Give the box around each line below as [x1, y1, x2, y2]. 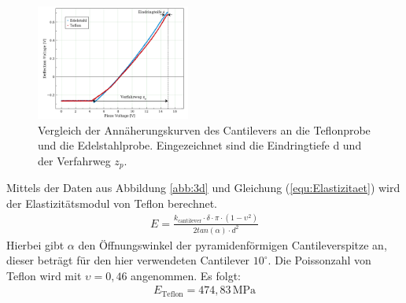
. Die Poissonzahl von [268, 252, 371, 268]
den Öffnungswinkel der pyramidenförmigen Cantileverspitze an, [78, 236, 387, 253]
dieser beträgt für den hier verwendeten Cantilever [6, 252, 250, 268]
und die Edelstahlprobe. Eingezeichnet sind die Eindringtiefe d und [38, 137, 362, 153]
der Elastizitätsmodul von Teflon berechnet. [6, 194, 218, 211]
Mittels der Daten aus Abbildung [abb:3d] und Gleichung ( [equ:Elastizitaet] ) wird [6, 179, 400, 196]
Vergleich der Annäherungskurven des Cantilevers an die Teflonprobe [38, 121, 371, 138]
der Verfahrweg [38, 152, 111, 168]
